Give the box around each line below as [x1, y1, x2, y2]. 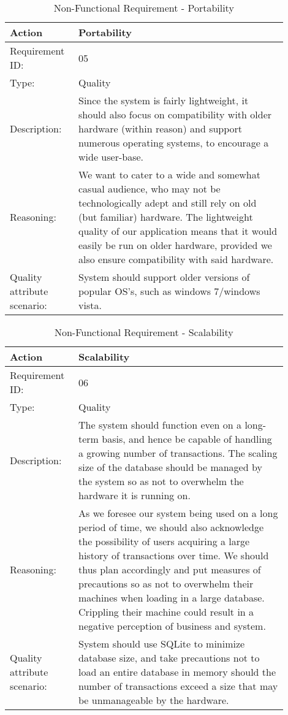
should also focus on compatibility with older [78, 107, 272, 121]
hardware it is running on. [78, 488, 191, 502]
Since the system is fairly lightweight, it [78, 93, 249, 107]
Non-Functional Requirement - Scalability [54, 325, 233, 339]
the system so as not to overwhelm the [78, 474, 244, 488]
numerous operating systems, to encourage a [78, 136, 269, 150]
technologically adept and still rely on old [78, 196, 257, 210]
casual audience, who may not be [78, 182, 221, 196]
